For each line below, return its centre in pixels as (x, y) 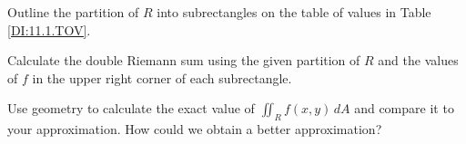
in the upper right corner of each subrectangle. (162, 77)
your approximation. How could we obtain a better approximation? (195, 129)
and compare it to (404, 108)
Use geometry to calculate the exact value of (131, 108)
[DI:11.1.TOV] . (49, 29)
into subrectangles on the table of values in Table (294, 12)
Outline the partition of (73, 12)
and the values (418, 60)
